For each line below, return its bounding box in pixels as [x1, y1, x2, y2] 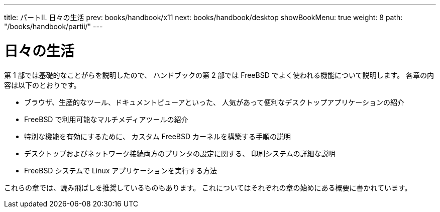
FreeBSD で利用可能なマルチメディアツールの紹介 [24, 115, 188, 124]
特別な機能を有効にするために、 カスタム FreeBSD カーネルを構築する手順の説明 [24, 132, 291, 141]
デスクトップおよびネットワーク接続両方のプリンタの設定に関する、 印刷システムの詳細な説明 [24, 149, 336, 158]
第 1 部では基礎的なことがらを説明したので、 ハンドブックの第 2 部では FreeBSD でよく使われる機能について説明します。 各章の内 [4, 70, 434, 79]
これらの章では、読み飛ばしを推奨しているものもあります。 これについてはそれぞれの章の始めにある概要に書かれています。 [4, 183, 412, 192]
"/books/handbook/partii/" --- [4, 22, 103, 31]
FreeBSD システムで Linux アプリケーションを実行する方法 [24, 166, 217, 175]
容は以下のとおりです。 [4, 80, 81, 89]
